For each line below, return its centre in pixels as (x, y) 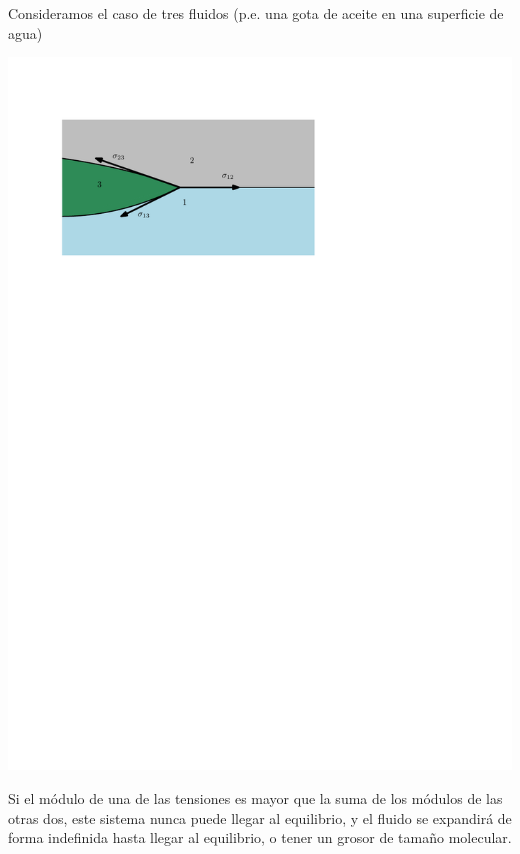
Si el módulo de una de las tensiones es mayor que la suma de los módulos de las (255, 797)
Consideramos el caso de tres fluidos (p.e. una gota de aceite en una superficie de (256, 13)
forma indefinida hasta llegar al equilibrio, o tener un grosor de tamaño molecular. (260, 837)
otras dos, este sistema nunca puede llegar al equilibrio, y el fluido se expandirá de (260, 817)
